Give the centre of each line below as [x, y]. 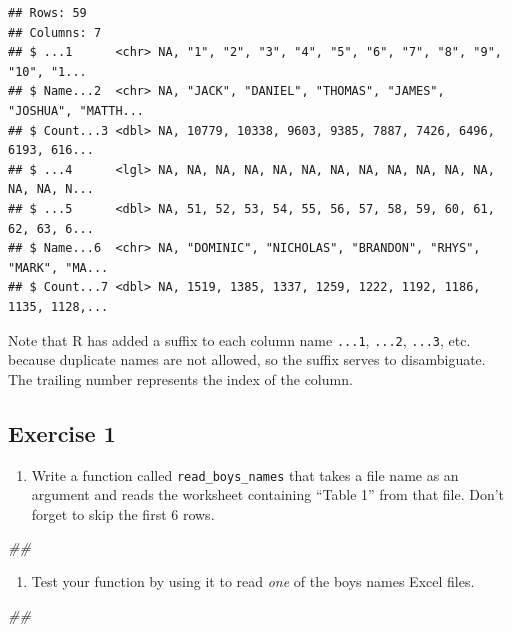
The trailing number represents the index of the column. [180, 378]
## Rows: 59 [47, 13]
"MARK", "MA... [58, 267]
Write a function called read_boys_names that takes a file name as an [245, 474]
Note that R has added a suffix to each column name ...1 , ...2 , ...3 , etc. [239, 339]
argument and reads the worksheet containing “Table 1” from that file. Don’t [268, 494]
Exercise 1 [62, 432]
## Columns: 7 [55, 32]
